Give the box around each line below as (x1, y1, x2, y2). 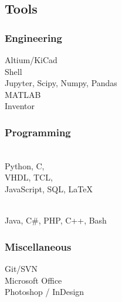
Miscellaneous (5, 239, 72, 254)
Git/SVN (5, 262, 38, 274)
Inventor (5, 100, 35, 112)
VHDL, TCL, (5, 171, 53, 183)
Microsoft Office (5, 274, 62, 286)
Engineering (5, 30, 62, 45)
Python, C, (5, 159, 45, 172)
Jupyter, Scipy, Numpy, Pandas (5, 77, 117, 89)
